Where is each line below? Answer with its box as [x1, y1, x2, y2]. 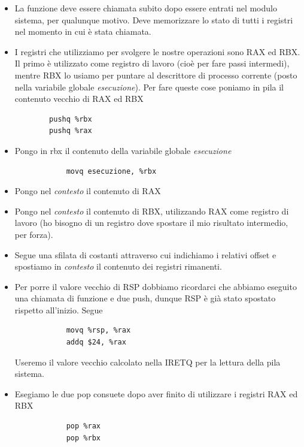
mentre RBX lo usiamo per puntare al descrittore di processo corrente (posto [14, 68, 297, 81]
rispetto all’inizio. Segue [14, 303, 103, 316]
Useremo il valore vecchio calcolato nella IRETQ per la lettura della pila [14, 355, 281, 368]
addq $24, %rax [66, 338, 126, 347]
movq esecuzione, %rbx [66, 167, 157, 176]
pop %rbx [66, 433, 101, 442]
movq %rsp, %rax [66, 326, 131, 335]
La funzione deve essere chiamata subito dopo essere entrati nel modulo [14, 2, 277, 14]
